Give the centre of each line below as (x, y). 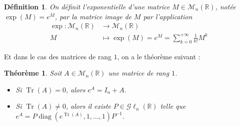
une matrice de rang (139, 73)
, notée (226, 6)
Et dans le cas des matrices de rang (58, 56)
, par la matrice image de (93, 16)
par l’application (168, 16)
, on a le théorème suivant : (159, 56)
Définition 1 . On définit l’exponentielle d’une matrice (87, 6)
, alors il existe (88, 106)
